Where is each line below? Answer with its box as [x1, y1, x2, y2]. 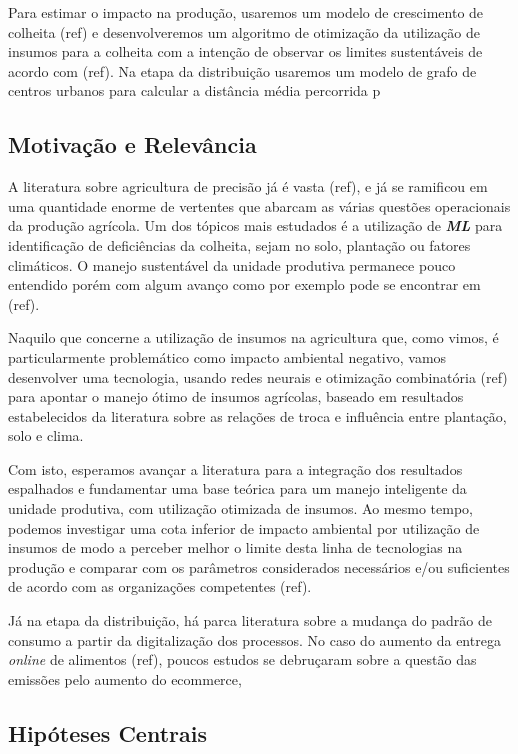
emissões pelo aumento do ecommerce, [8, 668, 242, 689]
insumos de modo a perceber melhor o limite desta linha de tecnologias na [8, 537, 463, 558]
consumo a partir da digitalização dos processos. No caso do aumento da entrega [8, 629, 501, 650]
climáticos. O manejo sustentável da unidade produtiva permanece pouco [8, 254, 456, 275]
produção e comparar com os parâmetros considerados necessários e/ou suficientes [8, 556, 510, 577]
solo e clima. [8, 425, 84, 446]
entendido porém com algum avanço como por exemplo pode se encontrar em [8, 274, 481, 295]
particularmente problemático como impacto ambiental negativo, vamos [8, 346, 447, 367]
